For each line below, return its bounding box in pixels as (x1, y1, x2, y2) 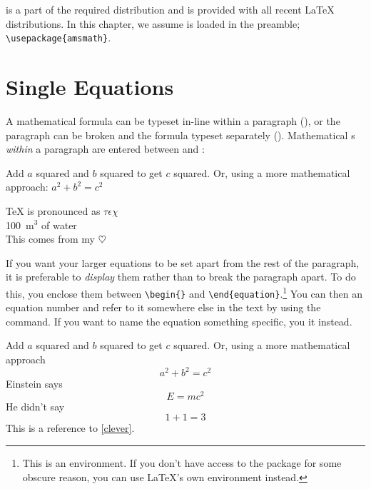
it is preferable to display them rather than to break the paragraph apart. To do (6, 269, 356, 284)
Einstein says (6, 376, 63, 391)
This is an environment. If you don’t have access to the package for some (22, 455, 342, 470)
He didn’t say (6, 398, 65, 413)
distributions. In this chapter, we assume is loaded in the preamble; (6, 16, 300, 31)
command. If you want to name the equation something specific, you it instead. (6, 313, 352, 328)
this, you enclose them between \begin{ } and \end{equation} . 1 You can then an (6, 283, 362, 301)
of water (41, 217, 77, 232)
